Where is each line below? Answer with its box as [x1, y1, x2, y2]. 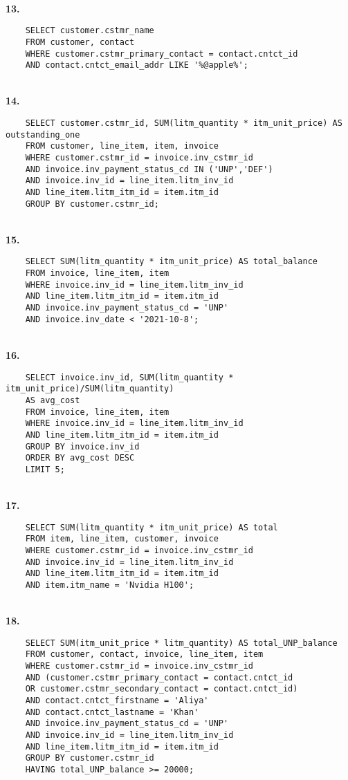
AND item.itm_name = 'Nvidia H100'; [25, 579, 194, 590]
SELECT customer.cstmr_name [25, 26, 154, 36]
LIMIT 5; [25, 464, 65, 474]
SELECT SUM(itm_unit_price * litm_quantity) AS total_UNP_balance [25, 638, 338, 648]
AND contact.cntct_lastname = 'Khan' [25, 707, 199, 717]
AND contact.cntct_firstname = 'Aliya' [25, 696, 209, 706]
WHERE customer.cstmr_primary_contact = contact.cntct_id [25, 48, 298, 59]
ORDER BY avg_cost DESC [25, 453, 135, 463]
